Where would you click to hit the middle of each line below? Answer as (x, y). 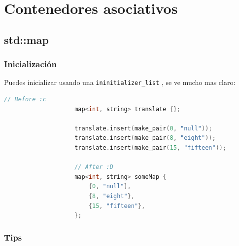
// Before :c (25, 100)
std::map (27, 39)
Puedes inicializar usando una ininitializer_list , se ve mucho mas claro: (120, 82)
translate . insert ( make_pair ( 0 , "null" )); (143, 128)
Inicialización (30, 64)
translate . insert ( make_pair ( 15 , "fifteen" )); (151, 148)
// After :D (94, 167)
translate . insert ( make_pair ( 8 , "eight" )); (145, 138)
